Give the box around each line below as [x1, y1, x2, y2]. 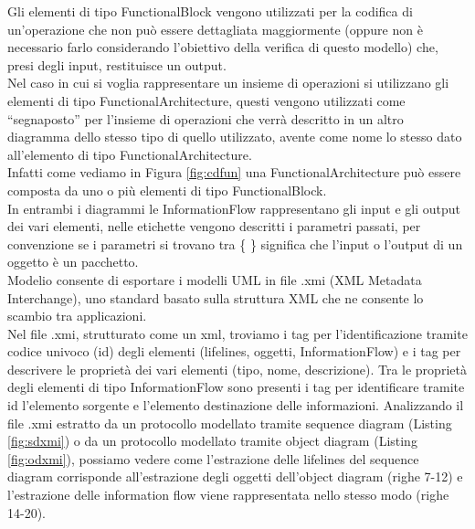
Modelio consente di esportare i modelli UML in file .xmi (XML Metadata [7, 270, 422, 289]
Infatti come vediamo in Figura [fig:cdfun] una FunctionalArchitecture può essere [7, 163, 461, 182]
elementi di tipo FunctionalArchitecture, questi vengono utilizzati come [7, 90, 406, 110]
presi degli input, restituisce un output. [7, 55, 227, 74]
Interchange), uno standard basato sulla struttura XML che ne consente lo [7, 288, 424, 307]
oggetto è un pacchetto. [7, 252, 139, 271]
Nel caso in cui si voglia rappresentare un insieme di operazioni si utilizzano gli [7, 73, 449, 92]
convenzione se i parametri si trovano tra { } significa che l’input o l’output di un [7, 234, 463, 253]
